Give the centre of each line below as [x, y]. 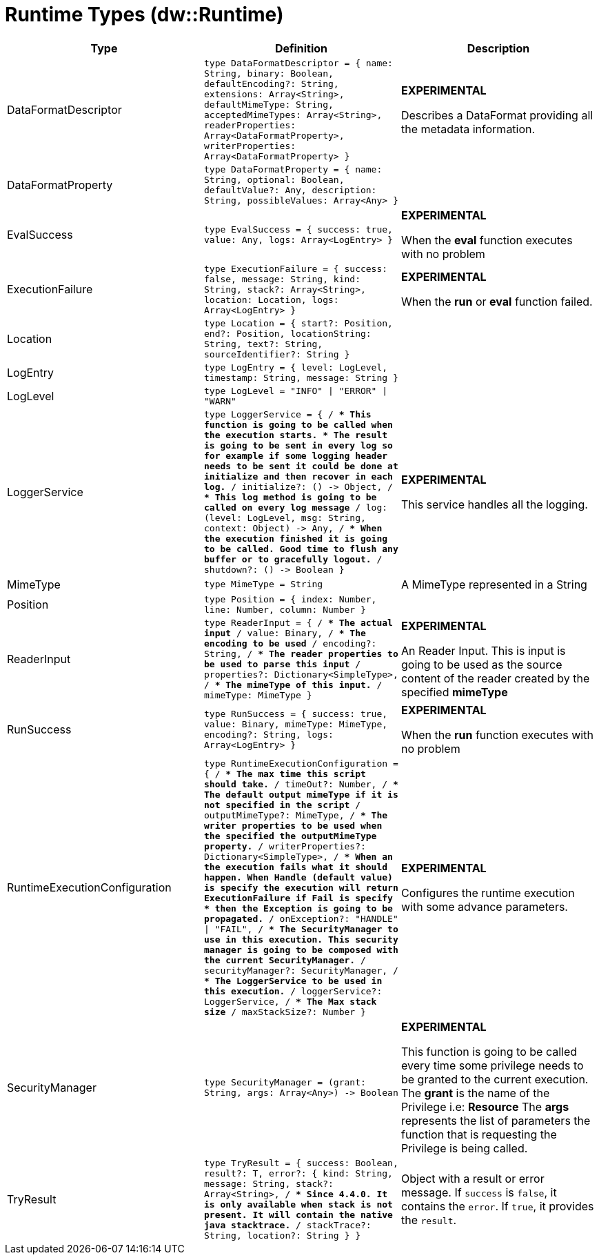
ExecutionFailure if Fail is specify [298, 898]
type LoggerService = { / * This [287, 414]
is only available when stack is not [298, 1204]
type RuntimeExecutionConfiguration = [301, 763]
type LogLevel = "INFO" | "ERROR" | [296, 391]
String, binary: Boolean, [268, 73]
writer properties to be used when [293, 825]
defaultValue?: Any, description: [290, 190]
